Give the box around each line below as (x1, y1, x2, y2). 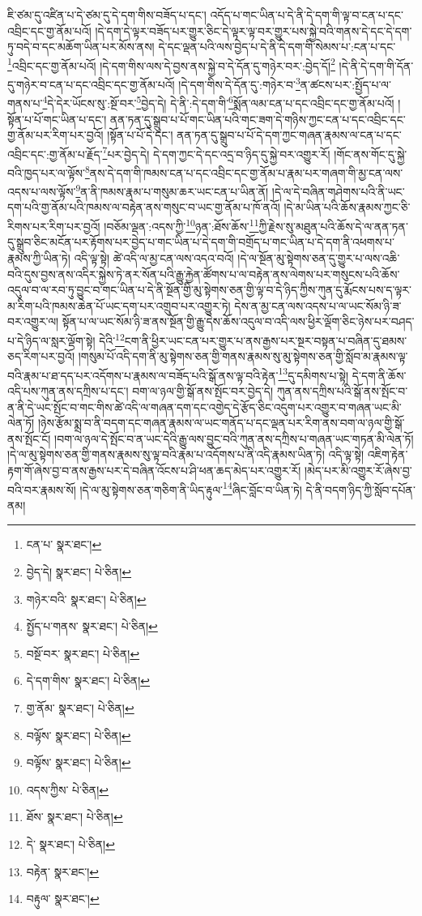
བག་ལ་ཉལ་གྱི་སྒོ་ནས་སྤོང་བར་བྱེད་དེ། (132, 382, 273, 399)
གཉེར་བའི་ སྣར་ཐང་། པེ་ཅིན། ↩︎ (26, 590, 147, 607)
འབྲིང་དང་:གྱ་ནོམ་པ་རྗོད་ (7, 145, 103, 162)
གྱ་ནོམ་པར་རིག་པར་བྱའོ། (7, 126, 104, 143)
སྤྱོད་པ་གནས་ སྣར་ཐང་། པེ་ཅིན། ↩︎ (26, 618, 158, 635)
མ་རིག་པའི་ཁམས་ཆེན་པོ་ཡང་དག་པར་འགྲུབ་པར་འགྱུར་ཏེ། (7, 297, 231, 314)
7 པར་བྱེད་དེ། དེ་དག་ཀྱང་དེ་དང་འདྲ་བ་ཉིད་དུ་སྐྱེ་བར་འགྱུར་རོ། (102, 143, 330, 162)
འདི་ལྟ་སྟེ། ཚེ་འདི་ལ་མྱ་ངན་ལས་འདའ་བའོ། (74, 249, 234, 266)
